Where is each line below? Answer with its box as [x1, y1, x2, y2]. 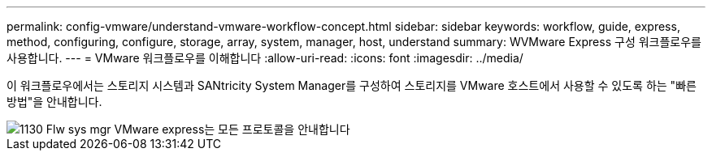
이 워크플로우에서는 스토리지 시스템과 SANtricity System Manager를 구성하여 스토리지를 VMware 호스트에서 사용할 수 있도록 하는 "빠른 [7, 78, 697, 92]
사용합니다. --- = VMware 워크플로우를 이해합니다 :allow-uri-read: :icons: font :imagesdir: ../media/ [7, 51, 523, 65]
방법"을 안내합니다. [7, 95, 102, 108]
